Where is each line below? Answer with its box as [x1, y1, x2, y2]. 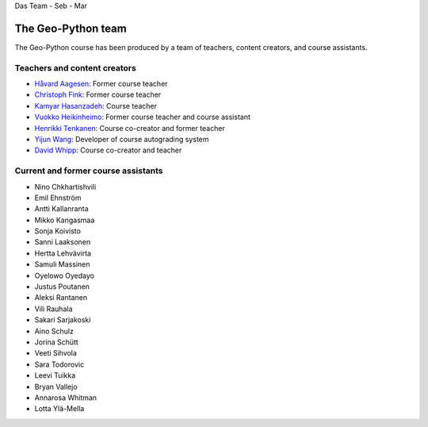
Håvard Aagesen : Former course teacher [34, 79, 168, 89]
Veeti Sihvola [34, 348, 77, 358]
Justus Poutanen [34, 282, 90, 291]
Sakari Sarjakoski [34, 315, 91, 325]
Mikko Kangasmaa [34, 215, 95, 225]
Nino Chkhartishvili [34, 182, 97, 191]
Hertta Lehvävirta [34, 248, 91, 258]
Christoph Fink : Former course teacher [34, 90, 162, 99]
